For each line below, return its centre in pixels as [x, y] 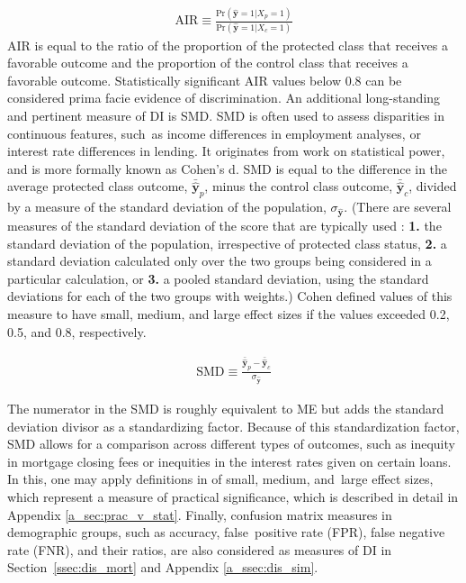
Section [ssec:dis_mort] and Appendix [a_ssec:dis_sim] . [163, 567]
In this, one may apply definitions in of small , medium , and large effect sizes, [220, 479]
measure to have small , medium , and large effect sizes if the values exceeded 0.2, [229, 313]
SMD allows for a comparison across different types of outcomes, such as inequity [231, 444]
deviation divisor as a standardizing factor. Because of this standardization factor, [233, 426]
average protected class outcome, [98, 186]
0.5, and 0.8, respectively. [77, 331]
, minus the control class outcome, [299, 186]
